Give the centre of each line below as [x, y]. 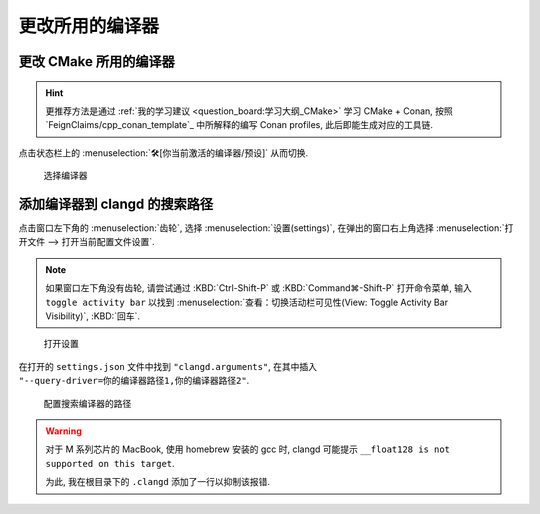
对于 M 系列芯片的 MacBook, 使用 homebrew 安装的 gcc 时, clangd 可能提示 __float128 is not [247, 449]
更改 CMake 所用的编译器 [96, 61]
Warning [63, 431]
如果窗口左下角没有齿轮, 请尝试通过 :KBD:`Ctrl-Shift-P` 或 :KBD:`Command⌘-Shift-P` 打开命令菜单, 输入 [258, 288]
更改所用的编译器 [89, 26]
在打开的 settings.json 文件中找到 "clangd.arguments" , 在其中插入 [168, 366]
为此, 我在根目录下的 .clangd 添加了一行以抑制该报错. [157, 482]
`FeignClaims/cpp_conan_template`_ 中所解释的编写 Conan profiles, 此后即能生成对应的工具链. [239, 125]
